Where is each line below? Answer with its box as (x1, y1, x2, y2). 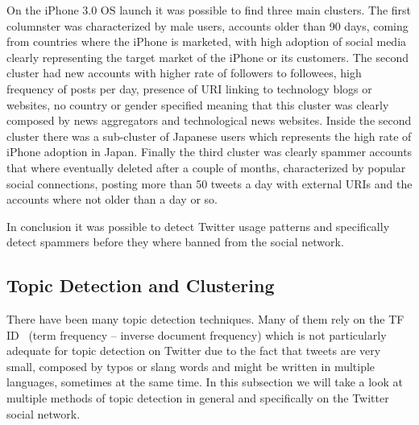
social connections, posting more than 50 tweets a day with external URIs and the (6, 175, 413, 192)
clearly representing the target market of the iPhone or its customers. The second (6, 48, 409, 65)
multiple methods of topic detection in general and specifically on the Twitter (6, 390, 389, 406)
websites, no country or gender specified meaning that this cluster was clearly (6, 96, 389, 113)
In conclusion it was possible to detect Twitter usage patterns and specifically (6, 217, 390, 234)
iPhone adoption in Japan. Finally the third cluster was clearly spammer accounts (6, 143, 413, 160)
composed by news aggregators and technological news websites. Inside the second (6, 112, 412, 129)
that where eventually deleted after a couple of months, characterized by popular (6, 159, 406, 175)
